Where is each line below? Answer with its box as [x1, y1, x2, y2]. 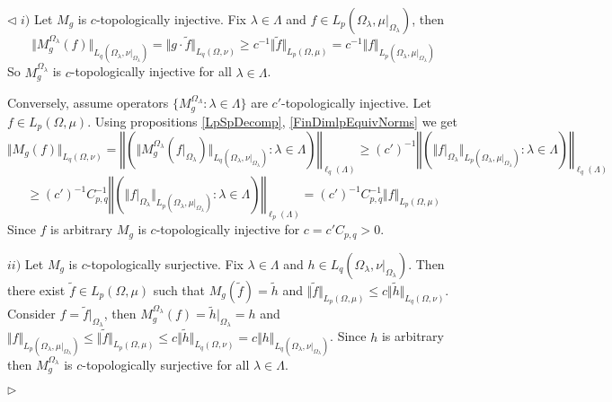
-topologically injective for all [70, 62, 232, 81]
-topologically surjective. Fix [86, 254, 244, 273]
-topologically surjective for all [82, 355, 250, 374]
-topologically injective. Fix [95, 10, 246, 28]
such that [153, 280, 206, 299]
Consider [7, 304, 56, 323]
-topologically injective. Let [281, 93, 432, 112]
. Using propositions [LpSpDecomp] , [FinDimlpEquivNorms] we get [87, 111, 457, 130]
